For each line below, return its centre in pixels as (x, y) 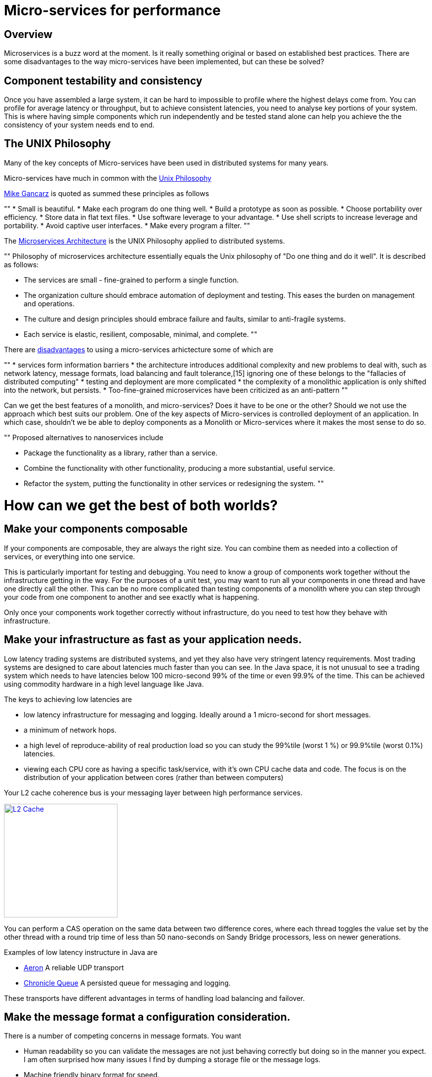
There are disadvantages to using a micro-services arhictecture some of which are (139, 349)
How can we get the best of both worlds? (141, 505)
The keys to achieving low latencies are (68, 699)
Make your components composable (96, 529)
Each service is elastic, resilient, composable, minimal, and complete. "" (140, 334)
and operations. (49, 303)
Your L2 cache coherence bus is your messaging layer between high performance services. (153, 792)
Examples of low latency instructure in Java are (81, 952)
